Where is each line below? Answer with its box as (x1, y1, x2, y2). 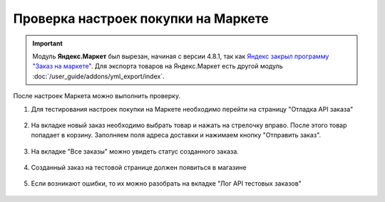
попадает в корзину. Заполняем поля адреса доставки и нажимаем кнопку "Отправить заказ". (31, 131, 322, 139)
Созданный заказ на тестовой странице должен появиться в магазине (31, 164, 247, 172)
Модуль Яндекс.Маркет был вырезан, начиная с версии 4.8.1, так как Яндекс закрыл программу (32, 52, 329, 60)
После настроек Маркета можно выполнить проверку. (13, 92, 181, 100)
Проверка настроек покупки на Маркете (13, 11, 269, 26)
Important (32, 39, 63, 48)
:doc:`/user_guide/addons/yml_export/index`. (32, 72, 165, 80)
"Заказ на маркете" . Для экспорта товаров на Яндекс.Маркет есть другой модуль (32, 62, 283, 70)
